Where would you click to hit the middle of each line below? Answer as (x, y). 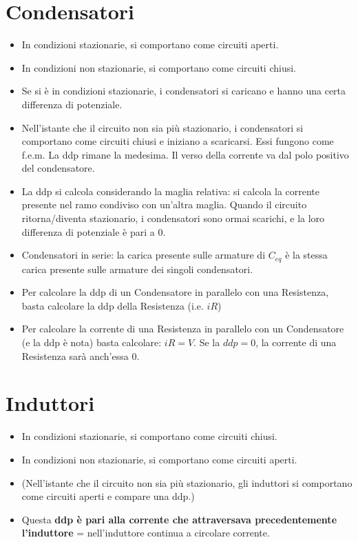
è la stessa (306, 255)
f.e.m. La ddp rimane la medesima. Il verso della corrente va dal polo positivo (185, 154)
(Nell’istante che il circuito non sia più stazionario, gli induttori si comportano (187, 482)
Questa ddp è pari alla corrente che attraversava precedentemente (179, 519)
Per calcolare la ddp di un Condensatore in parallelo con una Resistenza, (175, 292)
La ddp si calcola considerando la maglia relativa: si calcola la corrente (171, 191)
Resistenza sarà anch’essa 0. (81, 355)
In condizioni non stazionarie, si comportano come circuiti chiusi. (159, 67)
